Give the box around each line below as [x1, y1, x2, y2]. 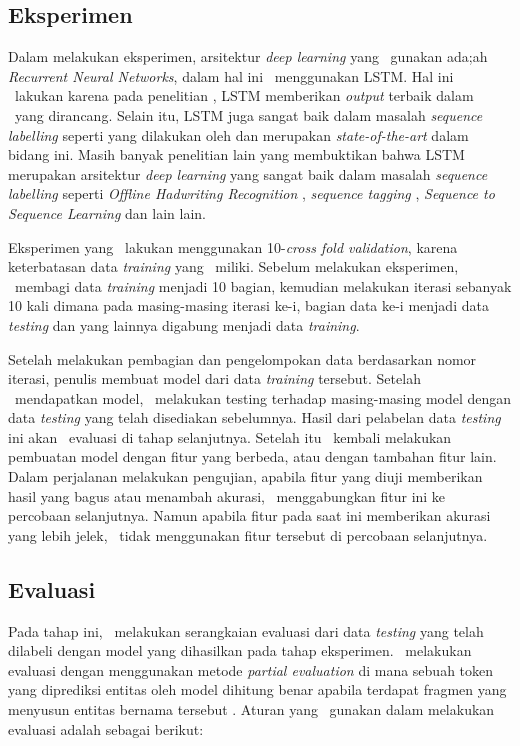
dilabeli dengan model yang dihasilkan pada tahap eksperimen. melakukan [8, 640, 472, 661]
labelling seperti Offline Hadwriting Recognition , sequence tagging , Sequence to [8, 183, 495, 204]
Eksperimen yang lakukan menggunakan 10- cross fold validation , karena [8, 236, 458, 257]
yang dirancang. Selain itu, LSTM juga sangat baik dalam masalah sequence [14, 104, 483, 125]
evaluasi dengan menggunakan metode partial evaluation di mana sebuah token [8, 659, 494, 680]
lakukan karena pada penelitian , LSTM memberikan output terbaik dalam [14, 85, 474, 106]
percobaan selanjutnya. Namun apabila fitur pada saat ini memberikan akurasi [8, 505, 491, 526]
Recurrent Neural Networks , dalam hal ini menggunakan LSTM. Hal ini [8, 65, 454, 86]
